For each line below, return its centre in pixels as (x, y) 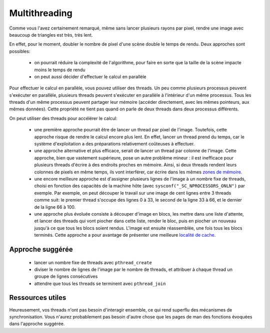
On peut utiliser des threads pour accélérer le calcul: (63, 118)
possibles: (20, 51)
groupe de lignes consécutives (66, 276)
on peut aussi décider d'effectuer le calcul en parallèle (90, 76)
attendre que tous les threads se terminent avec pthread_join (100, 283)
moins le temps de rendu (60, 70)
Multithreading (41, 13)
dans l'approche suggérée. (37, 324)
